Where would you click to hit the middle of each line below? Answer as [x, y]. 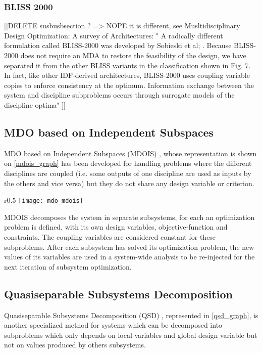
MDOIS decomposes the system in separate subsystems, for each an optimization [129, 217]
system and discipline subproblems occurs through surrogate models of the [119, 95]
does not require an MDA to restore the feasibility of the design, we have [133, 55]
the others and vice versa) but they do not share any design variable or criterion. [129, 183]
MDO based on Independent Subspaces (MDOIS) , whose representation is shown [130, 153]
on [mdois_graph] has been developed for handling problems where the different [128, 163]
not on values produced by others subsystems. [75, 345]
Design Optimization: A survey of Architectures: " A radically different [114, 35]
